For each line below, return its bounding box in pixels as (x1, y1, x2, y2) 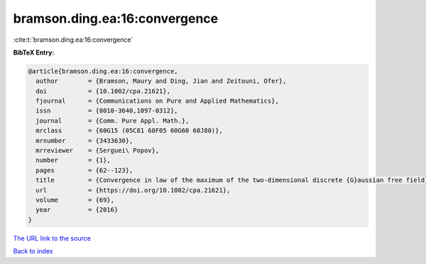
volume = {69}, (35, 196, 115, 204)
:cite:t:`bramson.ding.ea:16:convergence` (13, 35, 133, 44)
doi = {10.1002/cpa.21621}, (35, 87, 170, 95)
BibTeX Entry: (13, 48, 55, 57)
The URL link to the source (13, 234, 92, 242)
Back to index (13, 247, 53, 256)
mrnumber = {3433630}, (35, 137, 133, 144)
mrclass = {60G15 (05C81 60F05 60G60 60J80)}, (35, 127, 223, 134)
